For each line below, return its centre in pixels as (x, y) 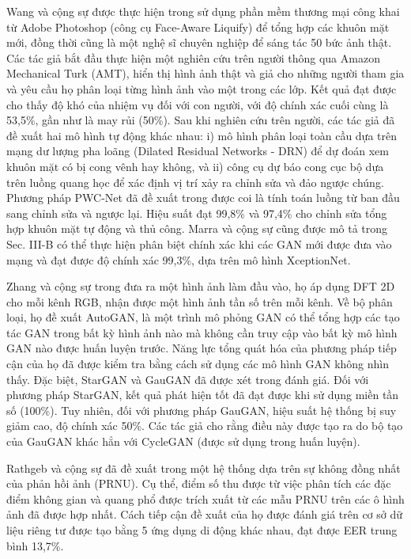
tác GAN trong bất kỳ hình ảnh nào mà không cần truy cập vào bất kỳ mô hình (202, 332)
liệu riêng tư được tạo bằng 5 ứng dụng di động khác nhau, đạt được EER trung (202, 530)
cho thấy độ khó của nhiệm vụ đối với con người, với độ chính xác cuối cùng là (198, 104)
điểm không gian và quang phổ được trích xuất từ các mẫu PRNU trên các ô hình (205, 498)
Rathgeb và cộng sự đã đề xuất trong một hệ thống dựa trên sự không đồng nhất (204, 468)
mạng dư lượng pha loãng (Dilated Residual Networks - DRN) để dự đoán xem (198, 151)
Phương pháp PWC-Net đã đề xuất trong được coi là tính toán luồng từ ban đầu (203, 198)
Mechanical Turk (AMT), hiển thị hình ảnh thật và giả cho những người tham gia (205, 73)
